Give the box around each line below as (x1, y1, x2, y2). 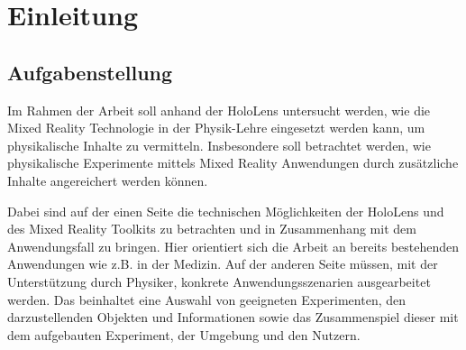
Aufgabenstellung (7, 58, 173, 86)
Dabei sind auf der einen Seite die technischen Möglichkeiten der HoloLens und (7, 201, 444, 220)
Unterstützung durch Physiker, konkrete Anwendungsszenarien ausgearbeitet (7, 272, 431, 290)
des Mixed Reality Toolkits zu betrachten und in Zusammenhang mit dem (7, 219, 416, 238)
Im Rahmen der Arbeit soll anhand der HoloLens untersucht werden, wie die (7, 100, 431, 119)
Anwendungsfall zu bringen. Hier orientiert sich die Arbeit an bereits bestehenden (7, 236, 460, 255)
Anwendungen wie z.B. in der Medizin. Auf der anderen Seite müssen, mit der (7, 254, 438, 273)
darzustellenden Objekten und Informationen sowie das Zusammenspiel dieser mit (7, 308, 459, 327)
